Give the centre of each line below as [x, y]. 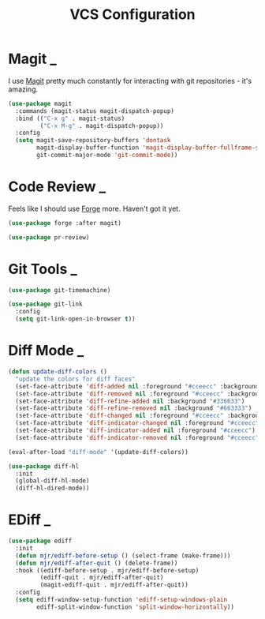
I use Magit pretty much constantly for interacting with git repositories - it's [130, 81]
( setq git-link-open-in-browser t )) [75, 319]
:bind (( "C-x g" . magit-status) [70, 118]
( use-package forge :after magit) [65, 223]
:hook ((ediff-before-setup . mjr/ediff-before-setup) [107, 570]
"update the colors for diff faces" [75, 379]
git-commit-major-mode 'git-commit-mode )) [107, 156]
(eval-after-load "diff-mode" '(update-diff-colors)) [99, 452]
